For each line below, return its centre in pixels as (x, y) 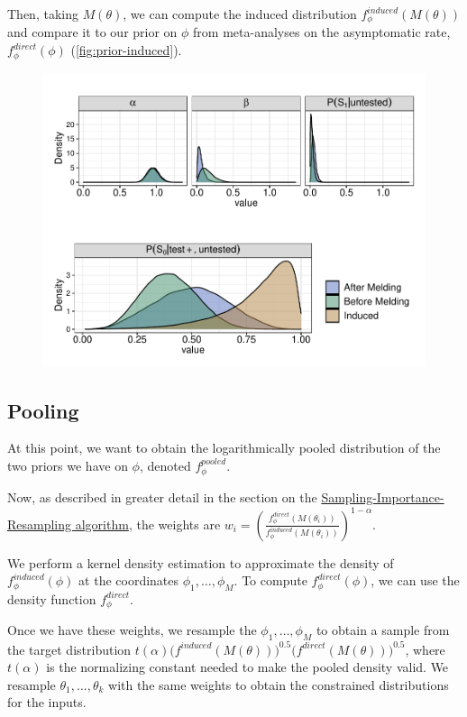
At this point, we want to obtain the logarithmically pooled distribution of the (224, 448)
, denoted (165, 466)
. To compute (270, 580)
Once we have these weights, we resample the (132, 630)
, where (425, 649)
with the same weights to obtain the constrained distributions (279, 684)
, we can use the (415, 580)
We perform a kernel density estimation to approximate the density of (201, 562)
